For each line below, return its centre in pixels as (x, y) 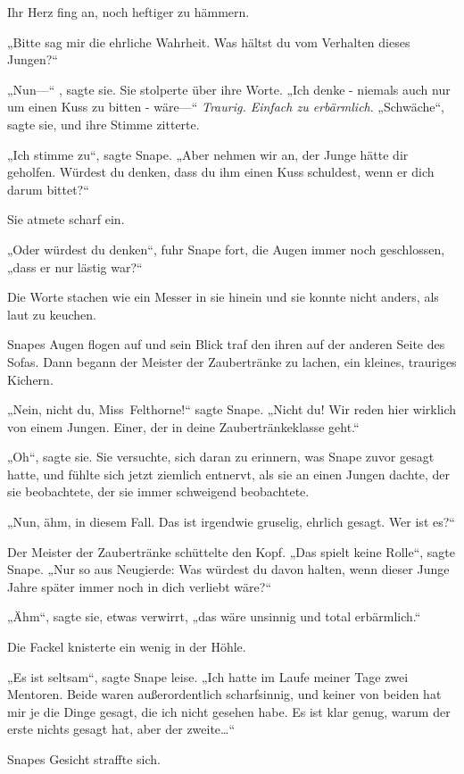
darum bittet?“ (48, 189)
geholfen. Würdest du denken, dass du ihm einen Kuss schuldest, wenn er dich (221, 172)
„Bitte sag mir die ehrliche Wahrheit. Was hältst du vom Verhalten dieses (209, 42)
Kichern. (30, 379)
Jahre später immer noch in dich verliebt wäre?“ (140, 586)
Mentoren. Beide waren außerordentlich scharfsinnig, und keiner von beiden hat (224, 694)
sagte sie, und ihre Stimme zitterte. (104, 124)
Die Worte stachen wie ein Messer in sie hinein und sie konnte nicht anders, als (223, 297)
